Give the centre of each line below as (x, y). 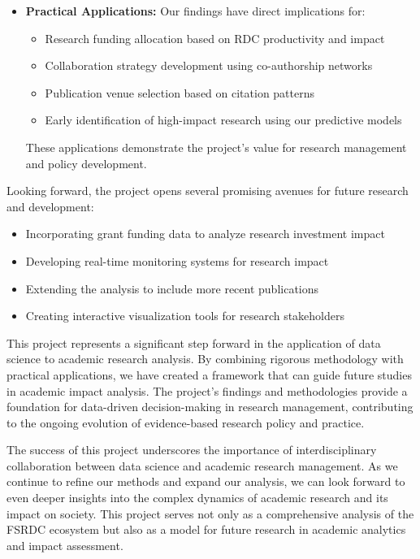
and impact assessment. (65, 545)
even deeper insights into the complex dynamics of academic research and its (197, 498)
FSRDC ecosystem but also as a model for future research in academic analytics (206, 529)
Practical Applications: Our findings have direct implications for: (195, 11)
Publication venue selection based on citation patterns (180, 92)
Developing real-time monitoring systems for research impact (177, 260)
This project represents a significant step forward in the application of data (194, 342)
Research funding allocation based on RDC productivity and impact (215, 38)
